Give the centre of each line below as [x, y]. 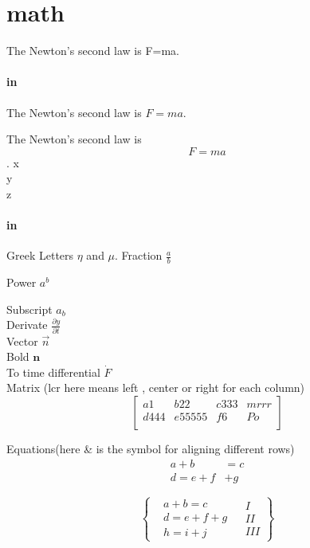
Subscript [29, 309]
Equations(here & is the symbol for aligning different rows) [151, 448]
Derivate [27, 325]
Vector [22, 341]
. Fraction [139, 255]
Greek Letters [40, 255]
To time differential [53, 372]
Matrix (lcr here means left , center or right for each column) [156, 388]
